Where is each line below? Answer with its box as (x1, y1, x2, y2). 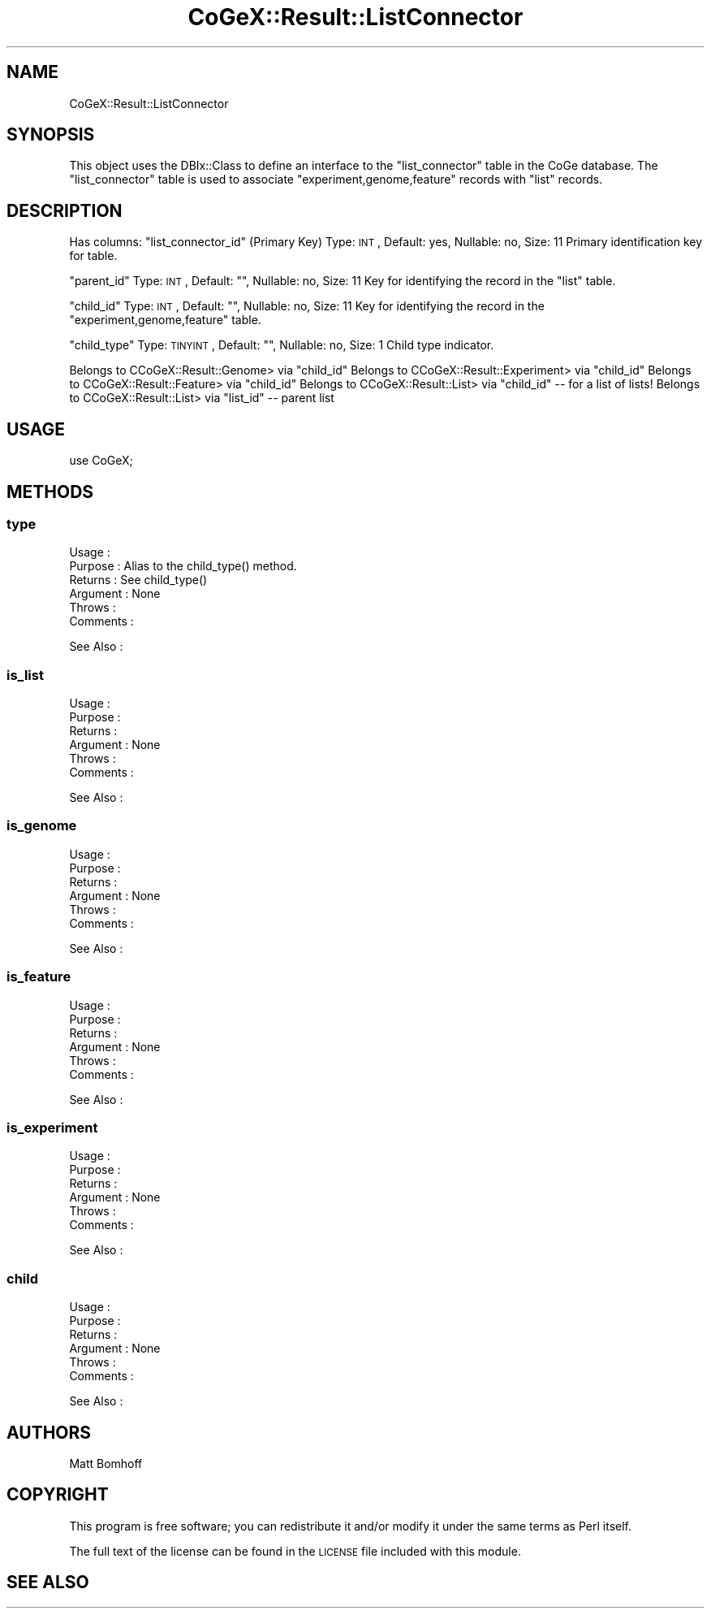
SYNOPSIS (6, 124, 95, 145)
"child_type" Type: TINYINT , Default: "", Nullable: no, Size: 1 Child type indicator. (69, 338, 494, 353)
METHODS (6, 481, 94, 502)
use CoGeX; (69, 453, 133, 468)
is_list (6, 666, 44, 683)
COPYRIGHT (6, 1484, 109, 1505)
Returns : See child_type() (69, 573, 208, 587)
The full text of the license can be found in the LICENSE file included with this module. (69, 1544, 521, 1558)
